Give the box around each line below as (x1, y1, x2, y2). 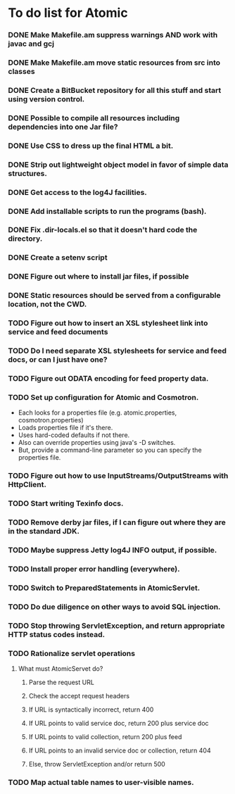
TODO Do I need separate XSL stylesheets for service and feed (8, 346, 227, 356)
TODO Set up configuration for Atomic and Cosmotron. (8, 392, 199, 402)
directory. (8, 234, 43, 244)
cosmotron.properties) (18, 416, 84, 424)
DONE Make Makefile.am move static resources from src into (8, 58, 221, 68)
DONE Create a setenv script (8, 253, 108, 263)
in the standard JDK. (8, 527, 80, 536)
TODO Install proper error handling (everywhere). (8, 564, 180, 574)
